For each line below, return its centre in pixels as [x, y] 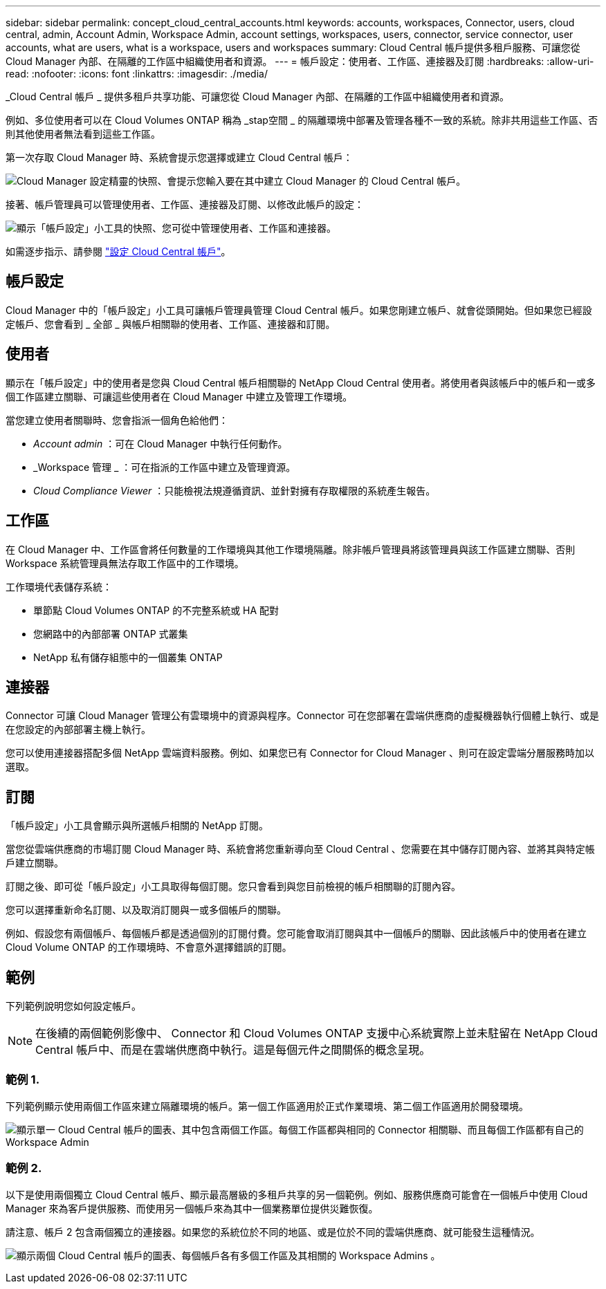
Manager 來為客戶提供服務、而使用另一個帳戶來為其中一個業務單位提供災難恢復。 [192, 1208]
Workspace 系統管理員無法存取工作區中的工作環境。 [125, 563]
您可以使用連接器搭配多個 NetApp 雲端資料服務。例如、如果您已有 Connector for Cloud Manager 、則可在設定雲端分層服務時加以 [300, 753]
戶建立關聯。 [35, 863]
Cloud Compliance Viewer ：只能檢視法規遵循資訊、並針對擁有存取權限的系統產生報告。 [235, 490]
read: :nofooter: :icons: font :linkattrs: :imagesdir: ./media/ [137, 74]
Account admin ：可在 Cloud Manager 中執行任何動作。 [160, 443]
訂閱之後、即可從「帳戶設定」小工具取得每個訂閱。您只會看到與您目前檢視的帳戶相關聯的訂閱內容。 [233, 887]
